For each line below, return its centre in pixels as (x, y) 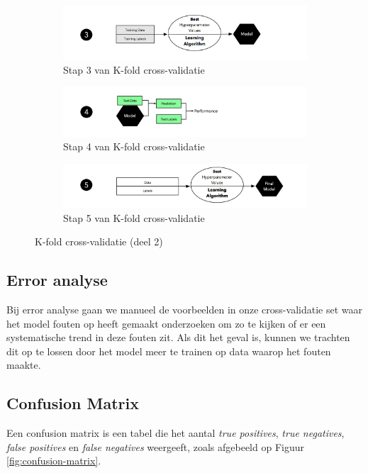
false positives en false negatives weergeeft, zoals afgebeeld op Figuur (155, 446)
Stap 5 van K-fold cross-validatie (134, 217)
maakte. (24, 365)
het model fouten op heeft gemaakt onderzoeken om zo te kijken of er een (166, 323)
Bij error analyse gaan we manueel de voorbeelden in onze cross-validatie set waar (184, 310)
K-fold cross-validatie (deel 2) (99, 241)
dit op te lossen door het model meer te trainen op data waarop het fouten (169, 351)
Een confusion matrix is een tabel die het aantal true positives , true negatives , (175, 433)
